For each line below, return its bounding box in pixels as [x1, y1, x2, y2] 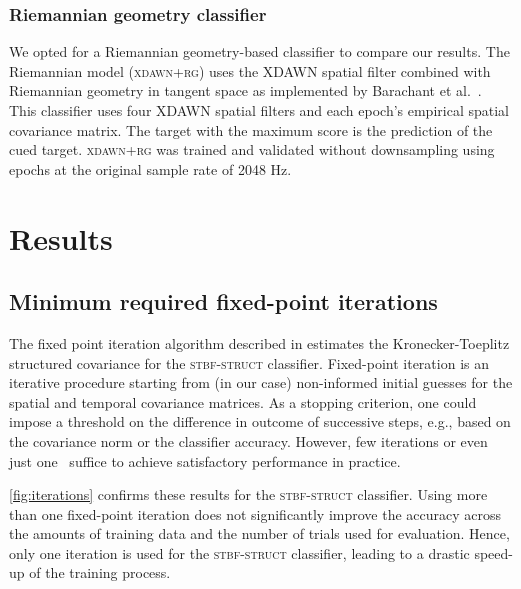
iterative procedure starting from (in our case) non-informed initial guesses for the [9, 372, 513, 393]
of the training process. [29, 562, 171, 583]
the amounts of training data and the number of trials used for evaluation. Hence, [9, 523, 510, 544]
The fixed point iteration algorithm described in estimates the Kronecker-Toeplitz [9, 332, 510, 353]
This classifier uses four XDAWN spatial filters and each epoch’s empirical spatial [9, 100, 509, 120]
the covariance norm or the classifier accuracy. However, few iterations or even [9, 430, 488, 451]
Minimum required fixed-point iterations [9, 286, 438, 317]
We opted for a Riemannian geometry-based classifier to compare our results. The [9, 41, 510, 62]
